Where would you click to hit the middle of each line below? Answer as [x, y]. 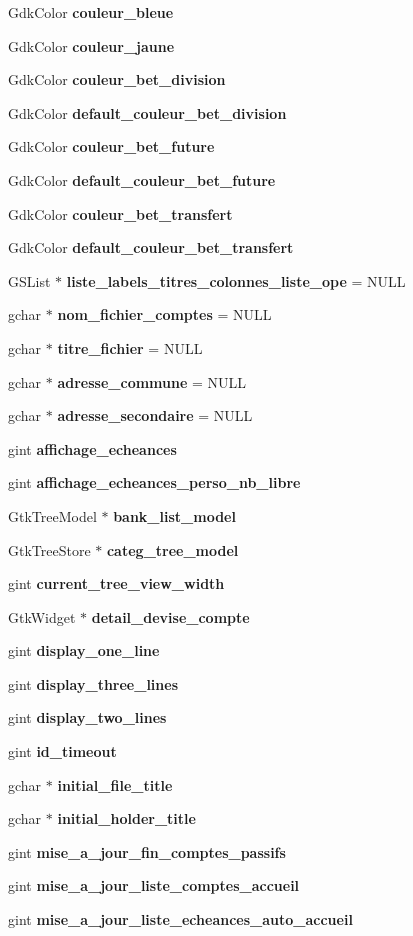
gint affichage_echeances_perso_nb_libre [154, 482]
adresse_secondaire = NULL [155, 415]
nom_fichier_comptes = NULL [164, 314]
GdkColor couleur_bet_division [117, 79]
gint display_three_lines [93, 683]
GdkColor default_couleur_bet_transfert [151, 247]
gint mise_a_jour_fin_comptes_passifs [147, 851]
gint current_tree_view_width [116, 583]
